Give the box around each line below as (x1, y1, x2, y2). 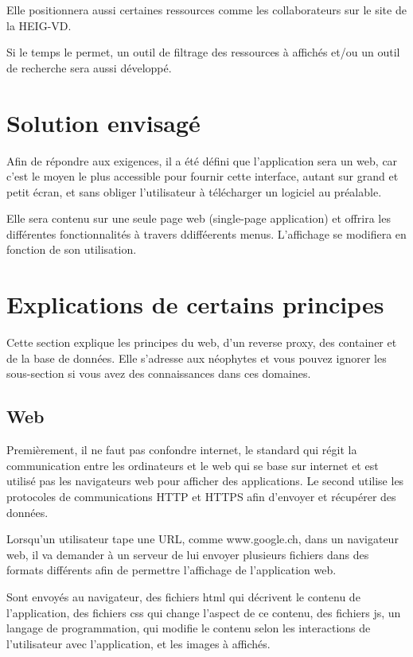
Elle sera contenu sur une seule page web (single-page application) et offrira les (6, 210, 391, 227)
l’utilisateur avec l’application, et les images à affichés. (6, 635, 271, 651)
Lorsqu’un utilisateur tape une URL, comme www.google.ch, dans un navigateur (6, 531, 399, 547)
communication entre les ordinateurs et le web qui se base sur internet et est (6, 457, 379, 473)
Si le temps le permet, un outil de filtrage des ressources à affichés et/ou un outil (6, 44, 400, 60)
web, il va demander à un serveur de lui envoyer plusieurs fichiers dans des (6, 546, 369, 562)
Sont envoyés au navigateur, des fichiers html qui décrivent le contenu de (6, 588, 360, 605)
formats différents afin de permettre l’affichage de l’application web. (6, 562, 337, 578)
